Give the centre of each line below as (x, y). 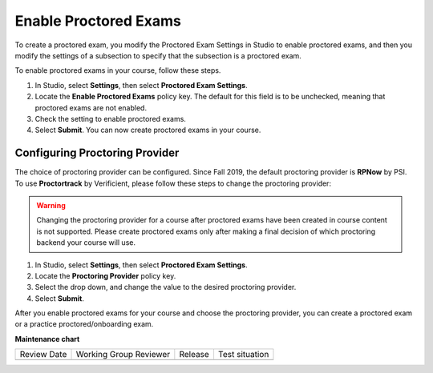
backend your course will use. (86, 243)
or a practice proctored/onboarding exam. (84, 324)
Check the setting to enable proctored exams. (110, 118)
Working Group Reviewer (123, 355)
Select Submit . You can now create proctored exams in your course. (148, 130)
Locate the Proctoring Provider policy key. (105, 275)
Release (194, 355)
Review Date (43, 355)
